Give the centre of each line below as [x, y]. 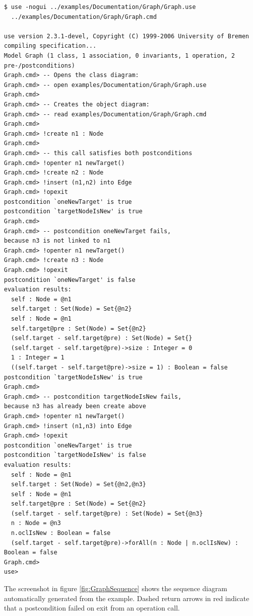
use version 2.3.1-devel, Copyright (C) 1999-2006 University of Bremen [126, 36]
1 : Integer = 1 [38, 358]
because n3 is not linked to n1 [57, 241]
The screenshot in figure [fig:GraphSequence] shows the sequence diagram [116, 588]
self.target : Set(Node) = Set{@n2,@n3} [79, 484]
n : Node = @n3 [36, 523]
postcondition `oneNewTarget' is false [70, 280]
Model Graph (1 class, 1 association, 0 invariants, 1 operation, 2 [120, 55]
